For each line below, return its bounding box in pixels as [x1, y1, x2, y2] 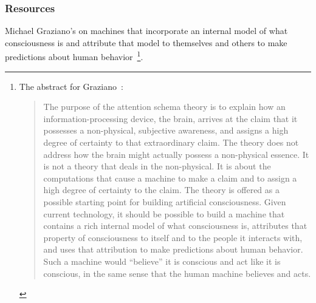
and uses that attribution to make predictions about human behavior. [43, 243, 303, 256]
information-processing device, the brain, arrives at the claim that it [43, 112, 298, 124]
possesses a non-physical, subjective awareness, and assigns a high [43, 124, 289, 137]
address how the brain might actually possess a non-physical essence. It [43, 148, 309, 160]
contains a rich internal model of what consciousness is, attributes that [43, 219, 307, 232]
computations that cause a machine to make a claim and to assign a [43, 171, 297, 184]
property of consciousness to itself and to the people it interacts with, [43, 231, 303, 243]
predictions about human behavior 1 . [5, 49, 143, 63]
